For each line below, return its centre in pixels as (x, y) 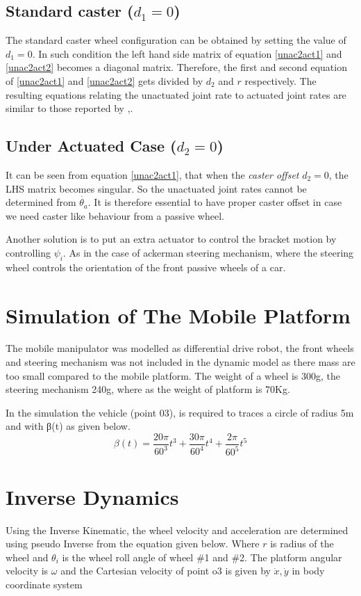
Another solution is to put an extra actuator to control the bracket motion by (171, 239)
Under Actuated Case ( (91, 146)
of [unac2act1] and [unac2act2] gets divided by (104, 80)
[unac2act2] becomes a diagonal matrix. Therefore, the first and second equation (176, 67)
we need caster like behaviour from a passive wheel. (115, 215)
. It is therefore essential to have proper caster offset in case (215, 202)
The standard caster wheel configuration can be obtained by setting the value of (176, 40)
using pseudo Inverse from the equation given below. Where (133, 543)
